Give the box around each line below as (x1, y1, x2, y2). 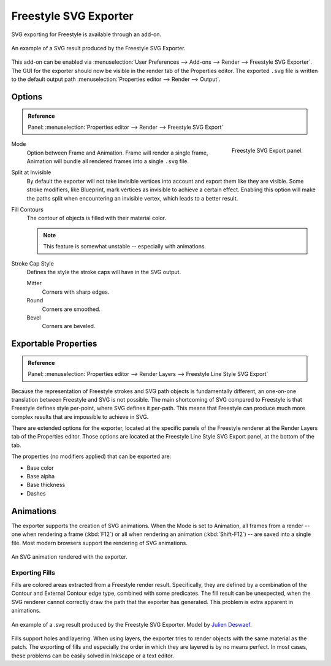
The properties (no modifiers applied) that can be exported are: (11, 453, 172, 460)
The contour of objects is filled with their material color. (26, 215, 167, 222)
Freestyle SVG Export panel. (232, 147, 303, 155)
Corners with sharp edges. (42, 288, 110, 296)
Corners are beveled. (42, 323, 96, 330)
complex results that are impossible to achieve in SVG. (11, 413, 149, 420)
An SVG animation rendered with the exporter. (11, 553, 128, 561)
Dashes (26, 489, 46, 497)
